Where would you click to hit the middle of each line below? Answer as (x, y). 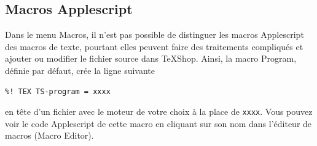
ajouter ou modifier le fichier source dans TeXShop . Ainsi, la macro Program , (151, 58)
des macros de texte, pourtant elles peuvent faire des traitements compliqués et (154, 46)
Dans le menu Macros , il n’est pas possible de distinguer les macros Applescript (155, 35)
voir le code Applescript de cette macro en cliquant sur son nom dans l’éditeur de (158, 123)
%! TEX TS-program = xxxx (58, 91)
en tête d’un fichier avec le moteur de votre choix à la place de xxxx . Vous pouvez (159, 111)
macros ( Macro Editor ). (49, 135)
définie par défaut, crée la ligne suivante (80, 70)
